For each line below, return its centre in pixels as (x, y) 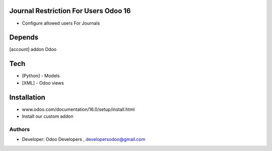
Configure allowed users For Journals (61, 23)
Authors (20, 129)
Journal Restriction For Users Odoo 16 (70, 11)
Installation (27, 97)
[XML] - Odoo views (43, 83)
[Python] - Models (41, 76)
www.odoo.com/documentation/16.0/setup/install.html (78, 109)
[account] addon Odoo (33, 49)
